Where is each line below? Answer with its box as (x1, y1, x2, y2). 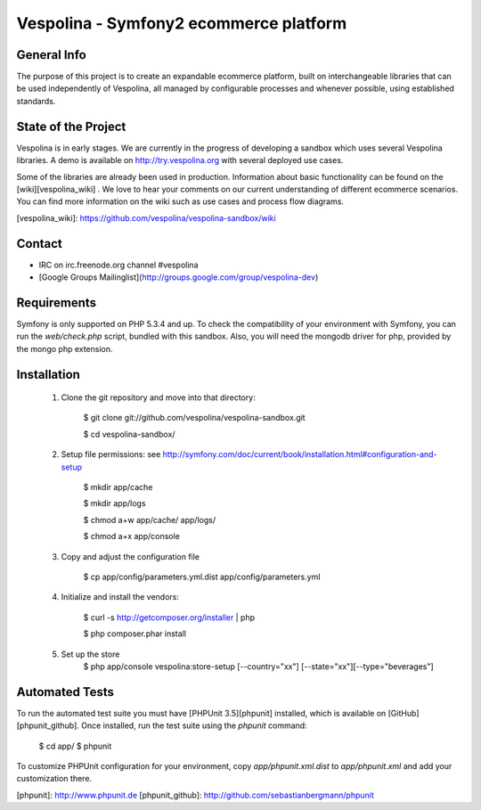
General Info (16, 47, 86, 62)
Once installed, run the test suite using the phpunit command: (81, 720, 307, 731)
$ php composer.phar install (83, 628, 187, 639)
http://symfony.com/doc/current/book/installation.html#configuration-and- (162, 449, 437, 460)
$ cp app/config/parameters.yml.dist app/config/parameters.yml (83, 571, 321, 582)
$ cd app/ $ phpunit (38, 740, 112, 751)
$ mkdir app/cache (83, 482, 153, 493)
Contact (16, 236, 62, 251)
